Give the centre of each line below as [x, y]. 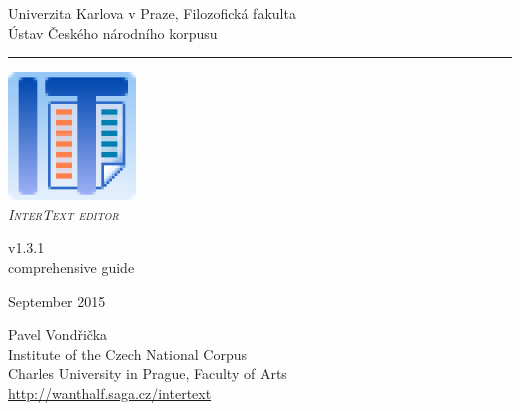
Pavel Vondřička [58, 334]
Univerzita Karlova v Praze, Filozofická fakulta [152, 13]
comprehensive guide [71, 266]
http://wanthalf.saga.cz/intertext [110, 392]
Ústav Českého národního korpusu [113, 32]
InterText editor [63, 213]
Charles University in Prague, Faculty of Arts [147, 373]
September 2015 [57, 300]
